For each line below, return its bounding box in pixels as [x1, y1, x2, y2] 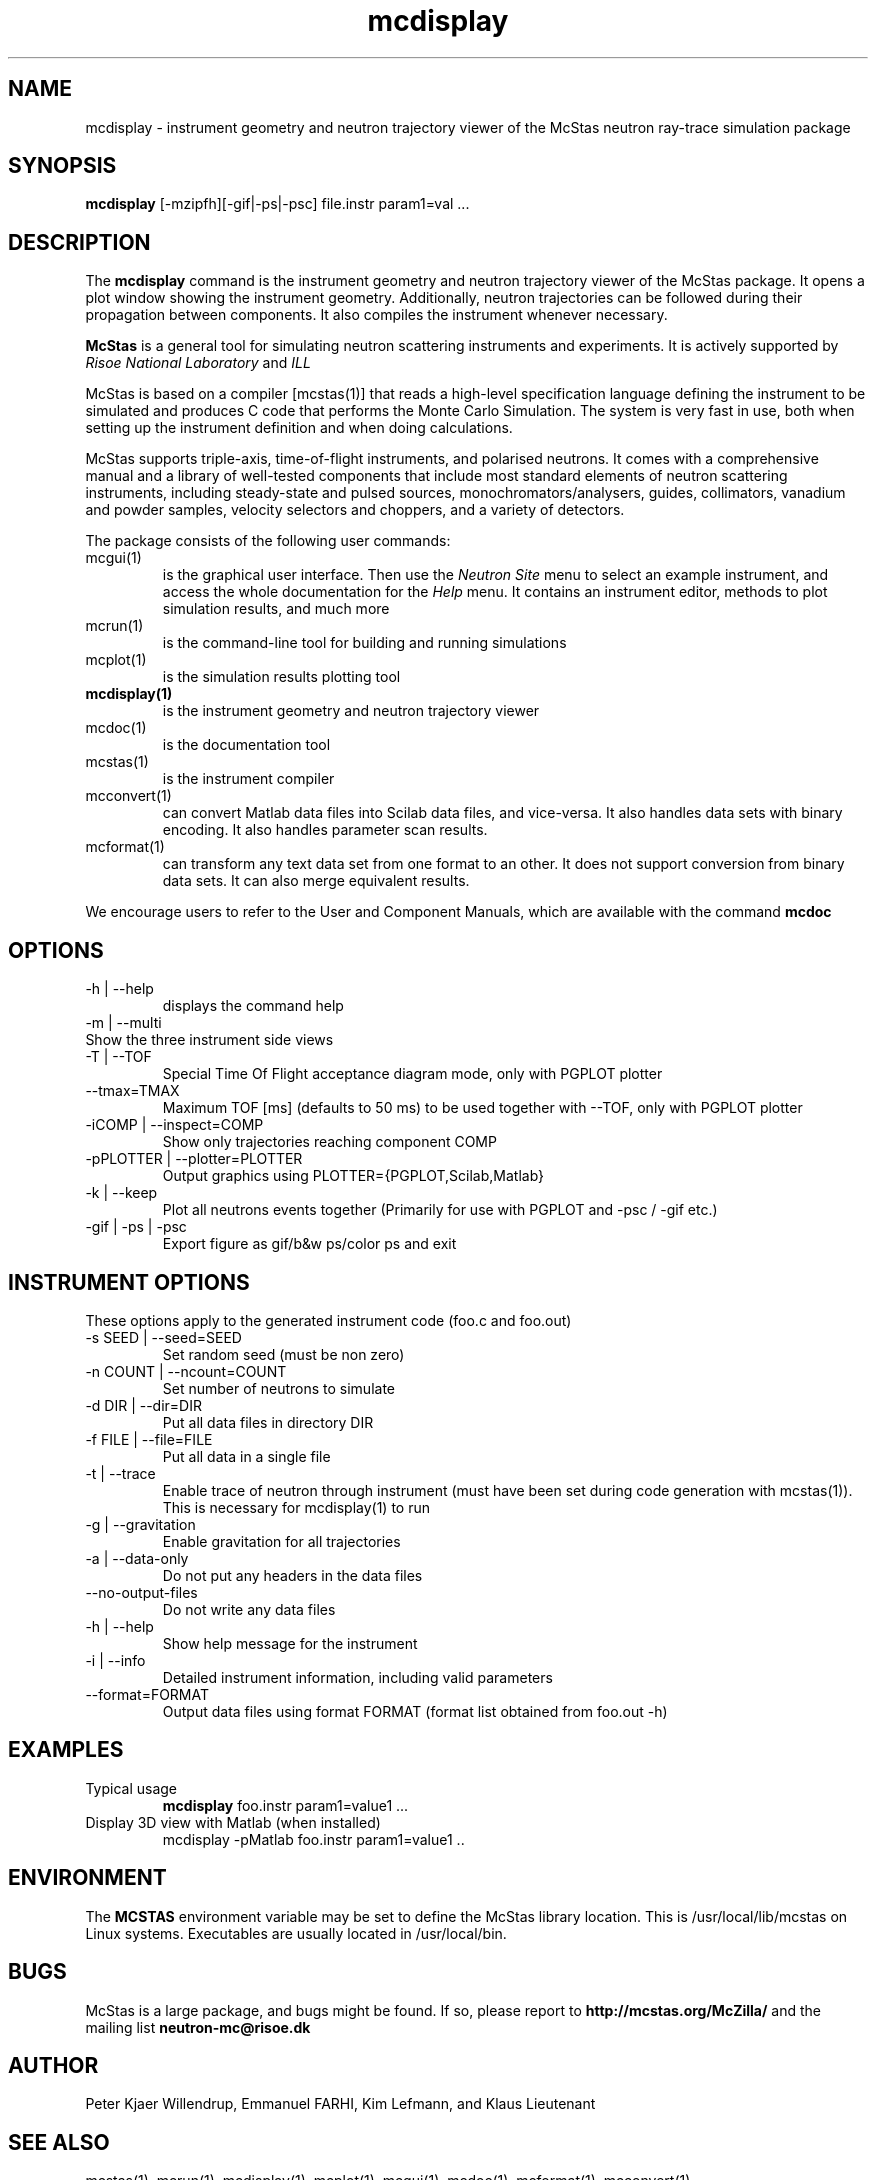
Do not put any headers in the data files [162, 1566, 423, 1584]
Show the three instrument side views [85, 1031, 334, 1049]
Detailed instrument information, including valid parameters [162, 1668, 553, 1686]
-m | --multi [85, 1014, 162, 1032]
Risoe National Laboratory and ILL [85, 354, 311, 372]
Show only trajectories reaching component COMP [162, 1133, 497, 1151]
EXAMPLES [8, 1737, 124, 1763]
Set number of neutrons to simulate [162, 1379, 396, 1397]
